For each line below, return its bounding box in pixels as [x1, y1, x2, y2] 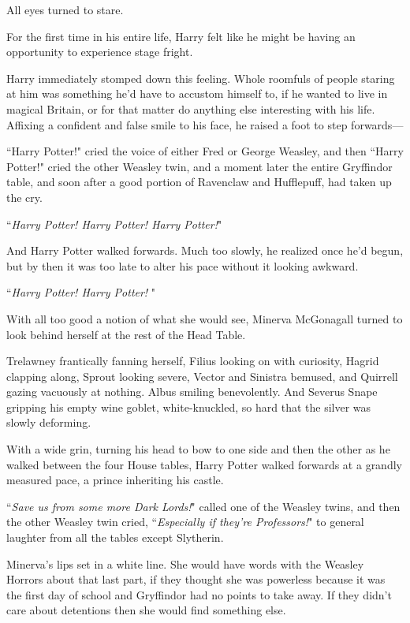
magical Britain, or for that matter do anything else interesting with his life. [6, 100, 375, 117]
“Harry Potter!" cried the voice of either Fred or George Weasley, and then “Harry [6, 143, 404, 159]
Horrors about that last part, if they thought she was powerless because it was [6, 571, 386, 588]
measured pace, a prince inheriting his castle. [6, 472, 224, 488]
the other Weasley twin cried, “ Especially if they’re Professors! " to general [6, 513, 364, 530]
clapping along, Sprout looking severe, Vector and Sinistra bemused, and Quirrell [6, 367, 398, 384]
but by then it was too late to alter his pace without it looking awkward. [6, 257, 359, 274]
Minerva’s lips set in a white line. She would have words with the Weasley [6, 555, 364, 572]
